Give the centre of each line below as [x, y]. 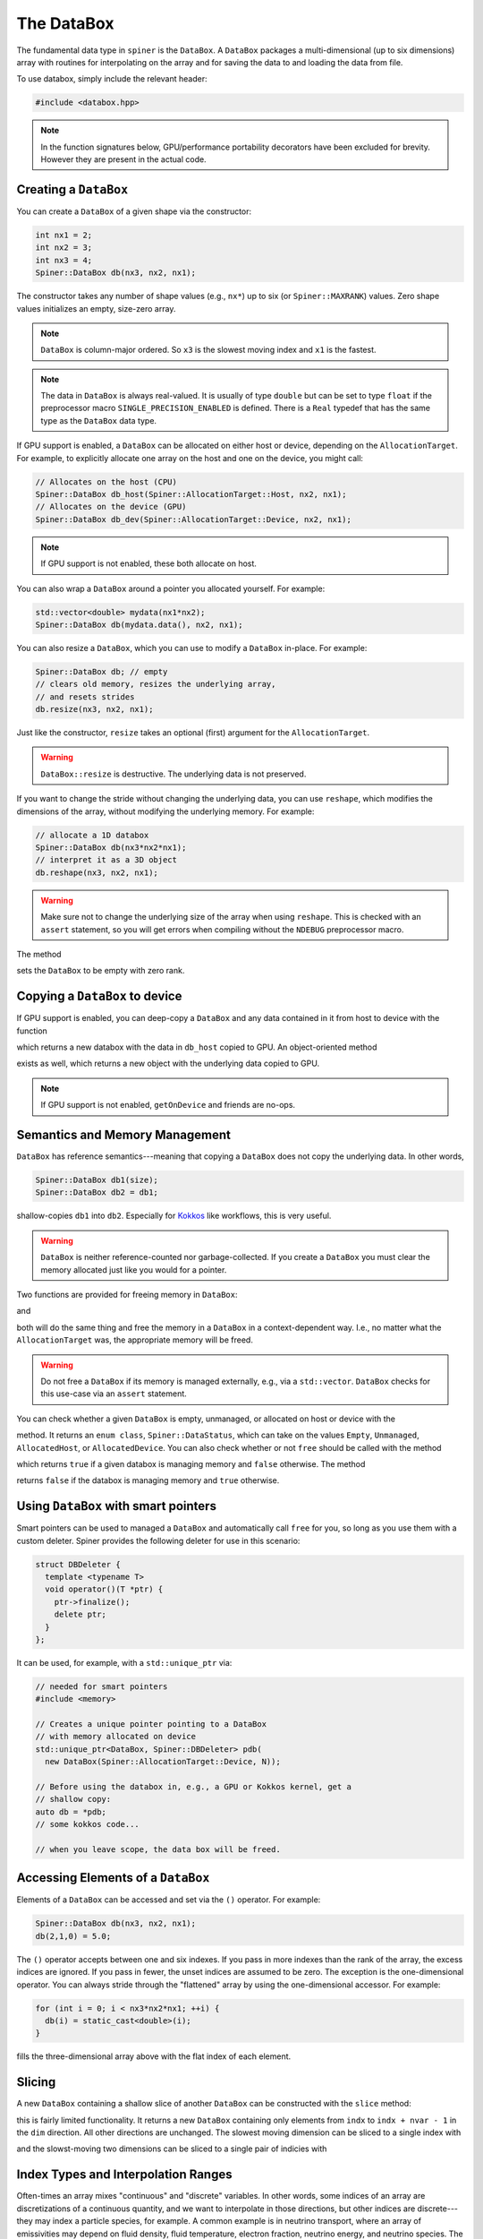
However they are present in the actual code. [123, 159]
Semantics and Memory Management [124, 1135]
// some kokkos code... [88, 1824]
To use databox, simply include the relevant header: [112, 79]
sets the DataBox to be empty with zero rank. [101, 971]
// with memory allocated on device [116, 1737]
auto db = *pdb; [71, 1812]
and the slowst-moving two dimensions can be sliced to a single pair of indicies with [172, 2149]
